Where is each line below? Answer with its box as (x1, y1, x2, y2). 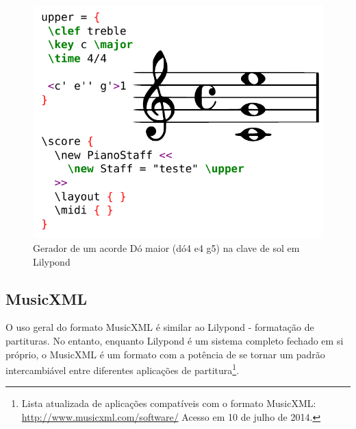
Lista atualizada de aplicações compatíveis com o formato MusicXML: (21, 396, 316, 410)
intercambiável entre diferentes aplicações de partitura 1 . (5, 361, 240, 377)
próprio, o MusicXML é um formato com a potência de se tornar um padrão (5, 347, 325, 361)
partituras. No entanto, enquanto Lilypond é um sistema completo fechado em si (5, 334, 344, 348)
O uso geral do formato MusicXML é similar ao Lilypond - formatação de (5, 320, 314, 334)
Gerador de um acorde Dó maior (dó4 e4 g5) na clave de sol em (33, 241, 300, 255)
